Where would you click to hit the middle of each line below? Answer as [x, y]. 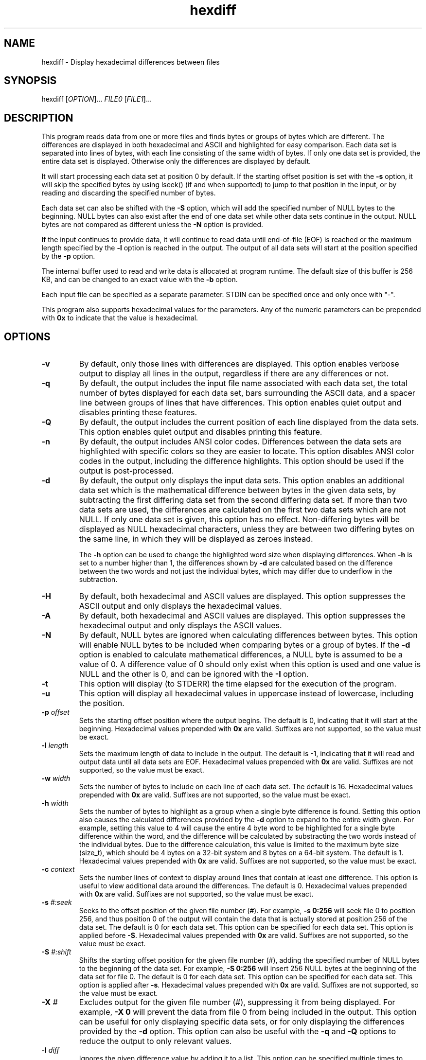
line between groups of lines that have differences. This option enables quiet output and [240, 403]
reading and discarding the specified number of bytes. [129, 193]
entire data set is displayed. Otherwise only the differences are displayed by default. [176, 161]
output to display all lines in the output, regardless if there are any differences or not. [234, 374]
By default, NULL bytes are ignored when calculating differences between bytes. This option [248, 635]
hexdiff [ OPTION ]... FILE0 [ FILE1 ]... [97, 99]
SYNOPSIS [30, 81]
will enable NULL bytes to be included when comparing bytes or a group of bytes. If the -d [245, 645]
